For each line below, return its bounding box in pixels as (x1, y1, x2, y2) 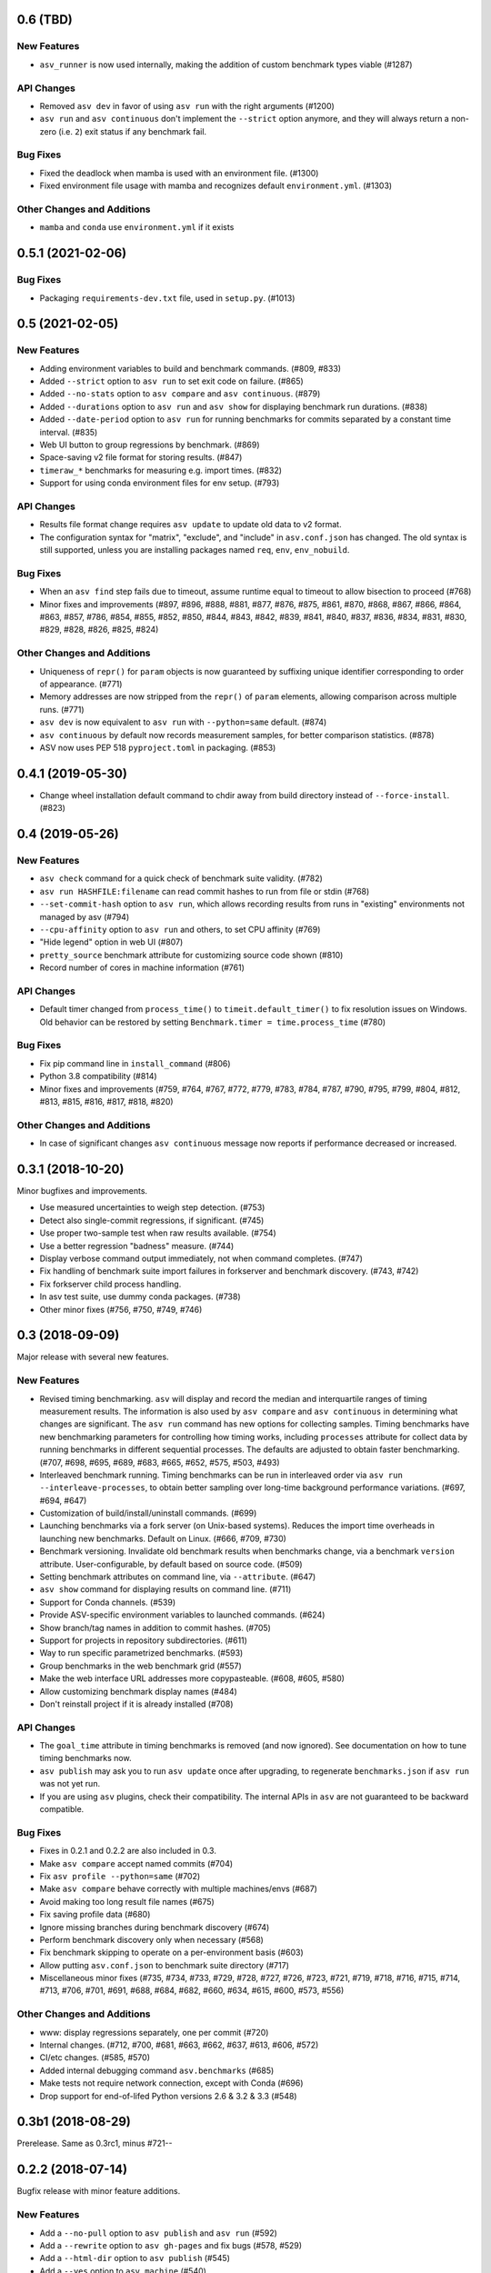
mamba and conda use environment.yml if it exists (39, 222, 235, 233)
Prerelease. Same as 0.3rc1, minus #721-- (16, 2138, 173, 2149)
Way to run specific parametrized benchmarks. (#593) (39, 1647, 244, 1658)
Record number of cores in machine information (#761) (39, 962, 245, 973)
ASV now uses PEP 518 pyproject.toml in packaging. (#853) (39, 742, 276, 753)
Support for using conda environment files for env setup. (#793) (39, 477, 280, 488)
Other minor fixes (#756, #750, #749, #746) (39, 1304, 203, 1315)
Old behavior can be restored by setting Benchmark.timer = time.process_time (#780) (39, 1016, 386, 1027)
